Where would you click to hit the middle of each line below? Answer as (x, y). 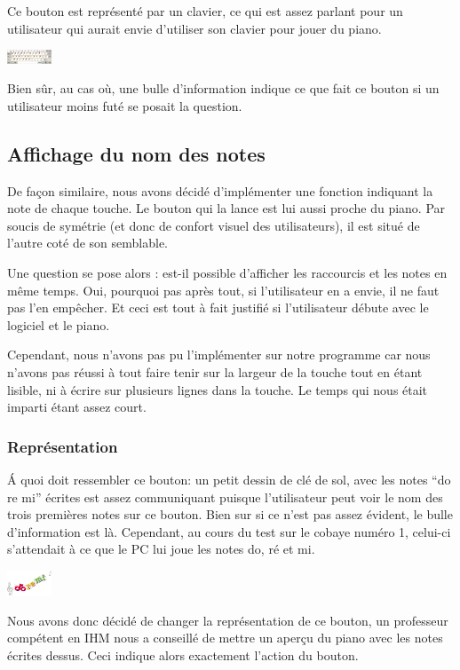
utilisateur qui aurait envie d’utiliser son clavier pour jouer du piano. (194, 28)
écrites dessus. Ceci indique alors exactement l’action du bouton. (183, 654)
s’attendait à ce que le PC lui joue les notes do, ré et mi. (161, 549)
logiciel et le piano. (59, 324)
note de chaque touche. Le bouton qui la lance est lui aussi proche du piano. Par (226, 208)
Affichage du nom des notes (136, 153)
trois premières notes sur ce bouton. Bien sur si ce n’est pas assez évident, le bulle (230, 514)
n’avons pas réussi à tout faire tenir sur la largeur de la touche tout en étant (215, 372)
